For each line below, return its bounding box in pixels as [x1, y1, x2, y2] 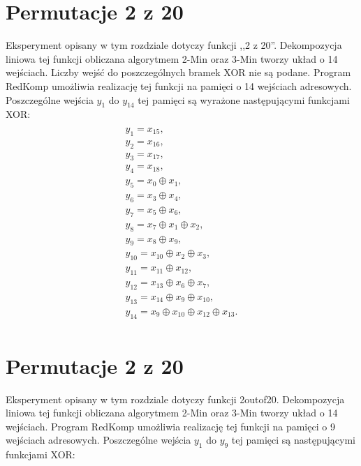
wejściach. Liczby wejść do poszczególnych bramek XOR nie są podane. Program [6, 65, 351, 80]
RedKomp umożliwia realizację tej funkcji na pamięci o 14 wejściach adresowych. [6, 78, 352, 93]
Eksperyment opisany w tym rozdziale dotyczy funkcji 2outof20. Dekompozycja [6, 391, 345, 406]
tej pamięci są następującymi [231, 433, 355, 447]
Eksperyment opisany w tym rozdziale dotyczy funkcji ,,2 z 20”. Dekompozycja [6, 38, 342, 52]
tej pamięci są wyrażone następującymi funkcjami [138, 92, 350, 107]
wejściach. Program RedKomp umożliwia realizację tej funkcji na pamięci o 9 [6, 419, 335, 433]
